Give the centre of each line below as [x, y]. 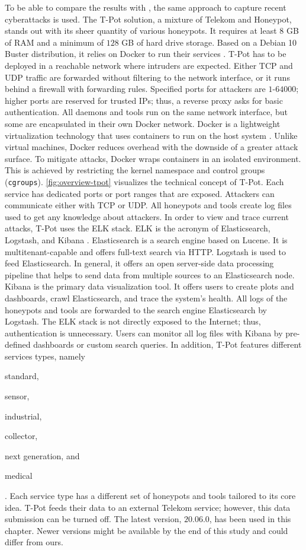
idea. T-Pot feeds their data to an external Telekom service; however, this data [148, 507]
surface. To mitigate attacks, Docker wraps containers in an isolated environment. [153, 158]
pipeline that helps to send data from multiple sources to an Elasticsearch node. [150, 274]
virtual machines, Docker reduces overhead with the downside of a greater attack [152, 147]
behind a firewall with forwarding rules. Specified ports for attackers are [135, 89]
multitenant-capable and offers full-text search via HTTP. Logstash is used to [145, 251]
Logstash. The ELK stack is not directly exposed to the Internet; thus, [133, 321]
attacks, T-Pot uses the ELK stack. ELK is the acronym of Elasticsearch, [138, 228]
